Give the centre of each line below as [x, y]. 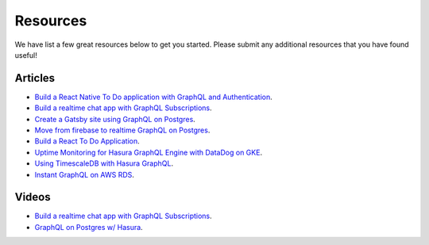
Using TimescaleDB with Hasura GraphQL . [104, 163]
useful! [26, 55]
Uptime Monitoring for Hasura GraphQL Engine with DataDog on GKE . [148, 152]
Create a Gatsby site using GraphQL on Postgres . [115, 119]
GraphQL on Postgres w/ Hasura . [89, 227]
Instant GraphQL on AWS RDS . [85, 174]
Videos [33, 197]
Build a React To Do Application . [87, 141]
